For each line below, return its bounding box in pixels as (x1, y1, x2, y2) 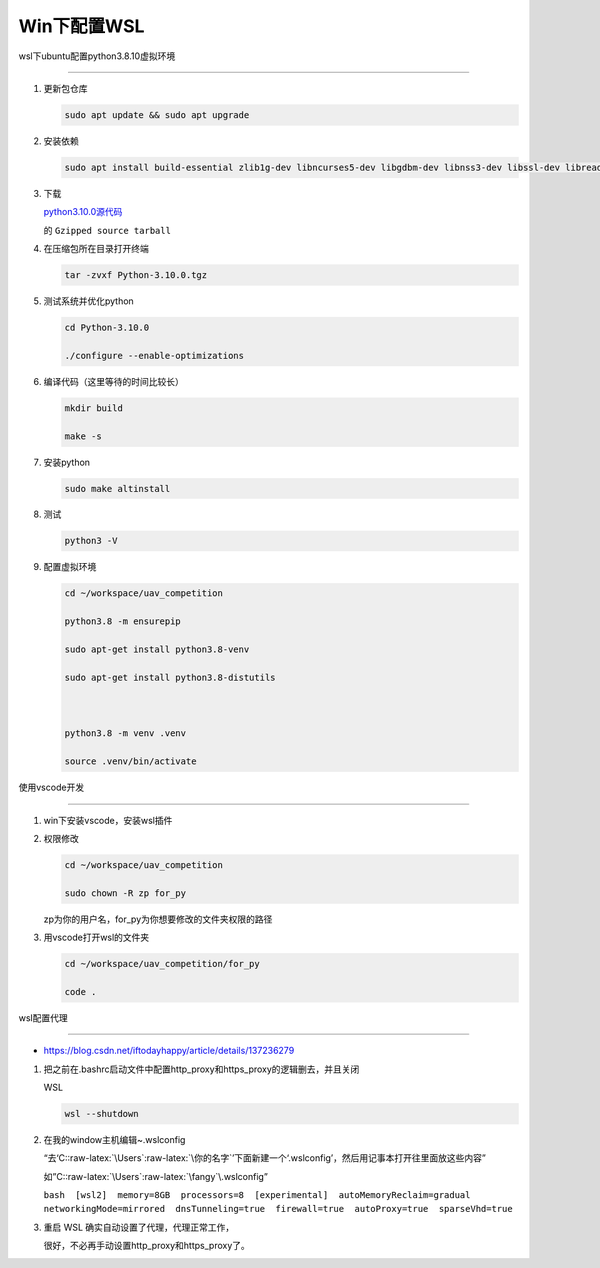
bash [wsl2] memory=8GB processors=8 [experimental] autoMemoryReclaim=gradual (43, 1190, 471, 1201)
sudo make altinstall (64, 483, 171, 494)
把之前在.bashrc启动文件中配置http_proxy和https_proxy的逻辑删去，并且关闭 (43, 1063, 360, 1075)
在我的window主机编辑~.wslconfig (43, 1133, 186, 1145)
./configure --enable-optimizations (64, 350, 245, 361)
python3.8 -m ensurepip (64, 616, 182, 627)
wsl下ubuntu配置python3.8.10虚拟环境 (18, 50, 176, 62)
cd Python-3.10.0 (64, 322, 150, 333)
